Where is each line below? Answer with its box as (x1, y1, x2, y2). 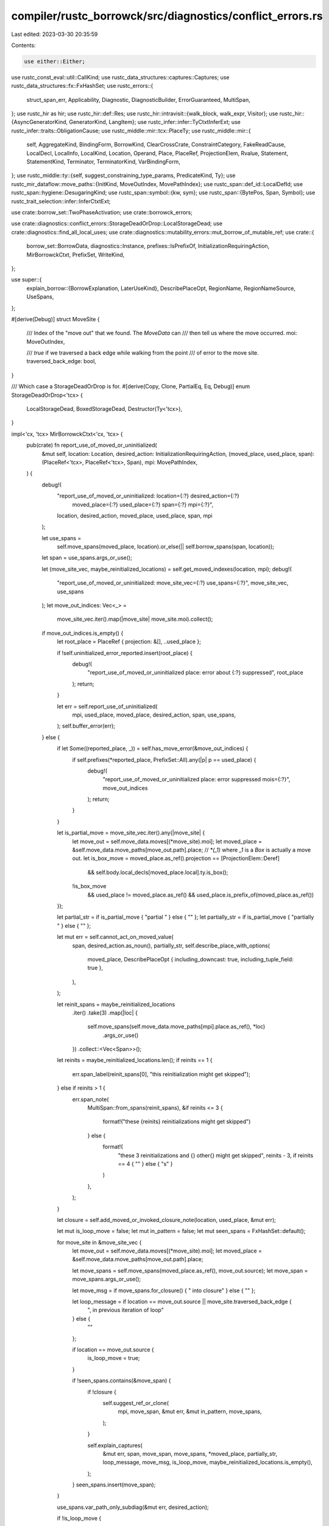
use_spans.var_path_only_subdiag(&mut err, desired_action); (57, 1503, 210, 1511)
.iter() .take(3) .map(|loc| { (72, 1009, 138, 1016)
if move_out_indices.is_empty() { (41, 629, 124, 637)
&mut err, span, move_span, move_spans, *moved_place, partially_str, (102, 1450, 277, 1457)
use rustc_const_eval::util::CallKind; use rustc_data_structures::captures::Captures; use (11, 73, 230, 81)
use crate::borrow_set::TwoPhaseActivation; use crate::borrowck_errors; (11, 208, 193, 216)
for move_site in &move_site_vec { (57, 1239, 142, 1246)
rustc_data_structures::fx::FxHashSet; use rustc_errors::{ (11, 82, 154, 90)
